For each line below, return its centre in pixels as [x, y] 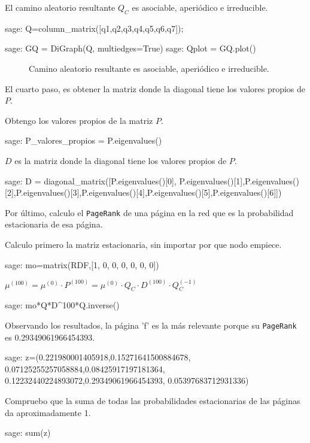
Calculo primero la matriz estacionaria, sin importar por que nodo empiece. [143, 244]
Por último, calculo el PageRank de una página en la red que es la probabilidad [149, 212]
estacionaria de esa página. [54, 224]
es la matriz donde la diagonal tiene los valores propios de [121, 160]
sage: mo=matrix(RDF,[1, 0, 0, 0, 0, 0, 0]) [82, 264]
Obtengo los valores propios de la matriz [79, 120]
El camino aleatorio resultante [60, 7]
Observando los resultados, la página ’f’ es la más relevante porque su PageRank [151, 325]
